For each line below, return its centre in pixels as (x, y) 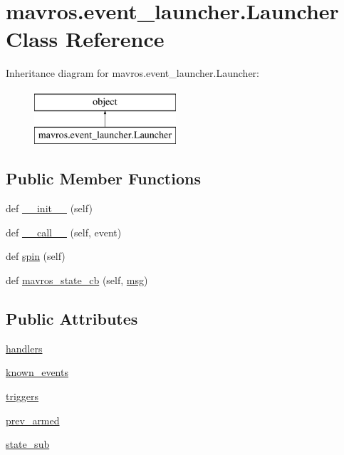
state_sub (28, 444)
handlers (24, 348)
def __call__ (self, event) (64, 232)
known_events (37, 372)
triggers (22, 396)
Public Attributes (72, 319)
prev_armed (33, 420)
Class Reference (85, 39)
